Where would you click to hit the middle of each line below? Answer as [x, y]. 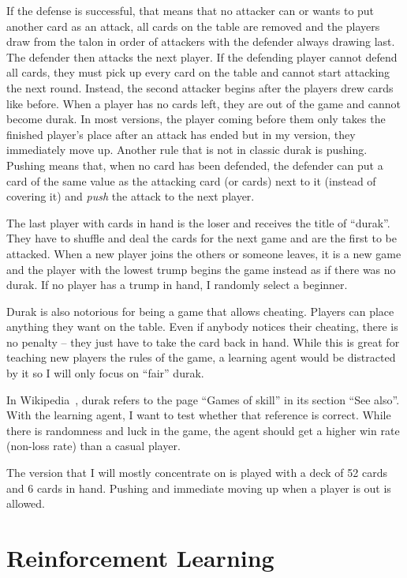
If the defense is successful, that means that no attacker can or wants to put [190, 10]
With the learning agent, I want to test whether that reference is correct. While [199, 415]
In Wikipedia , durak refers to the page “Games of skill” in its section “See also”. [203, 399]
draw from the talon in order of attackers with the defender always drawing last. [201, 41]
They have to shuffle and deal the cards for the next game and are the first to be [202, 238]
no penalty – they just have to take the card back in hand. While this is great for [203, 342]
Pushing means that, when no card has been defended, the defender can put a [195, 165]
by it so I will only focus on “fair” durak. [105, 373]
